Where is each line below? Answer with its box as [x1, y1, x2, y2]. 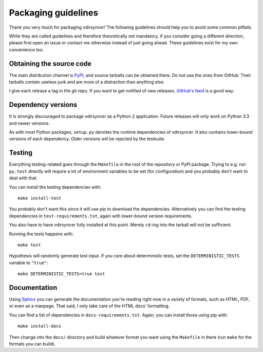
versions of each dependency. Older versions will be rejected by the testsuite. [9, 136, 166, 142]
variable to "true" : [9, 260, 48, 265]
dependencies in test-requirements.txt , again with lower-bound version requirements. [9, 213, 192, 219]
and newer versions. [9, 120, 50, 126]
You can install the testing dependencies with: [9, 184, 102, 190]
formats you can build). [9, 341, 56, 347]
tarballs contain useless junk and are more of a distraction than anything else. [9, 79, 165, 85]
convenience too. [9, 47, 44, 53]
